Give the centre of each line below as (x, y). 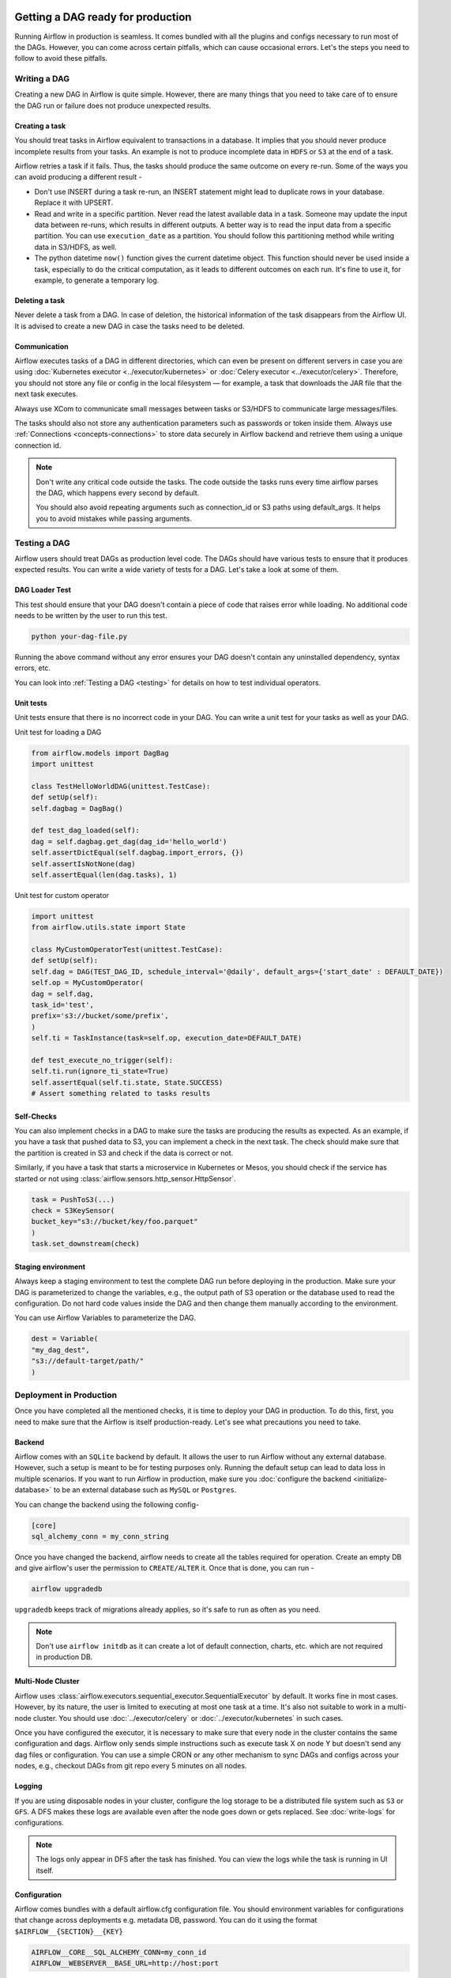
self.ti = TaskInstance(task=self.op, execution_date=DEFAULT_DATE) (167, 1038)
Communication (41, 346)
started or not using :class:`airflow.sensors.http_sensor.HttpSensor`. (125, 1178)
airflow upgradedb (67, 1589)
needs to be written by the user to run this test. (91, 616)
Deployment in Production (66, 1395)
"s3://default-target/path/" (88, 1361)
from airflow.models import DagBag (100, 753)
